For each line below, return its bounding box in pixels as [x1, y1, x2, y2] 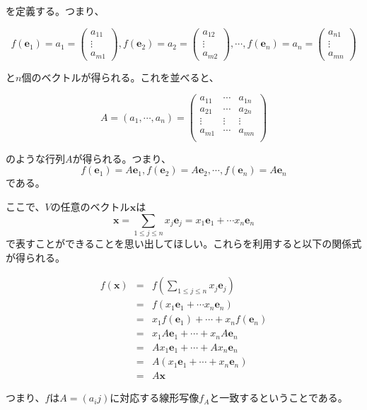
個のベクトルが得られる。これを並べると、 [21, 69, 219, 84]
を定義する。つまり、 [6, 4, 105, 18]
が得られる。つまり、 [72, 151, 171, 165]
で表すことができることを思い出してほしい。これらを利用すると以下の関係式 [6, 235, 362, 250]
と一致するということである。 [209, 390, 348, 405]
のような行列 [6, 151, 65, 165]
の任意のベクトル [50, 199, 130, 214]
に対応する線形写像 [110, 390, 199, 405]
